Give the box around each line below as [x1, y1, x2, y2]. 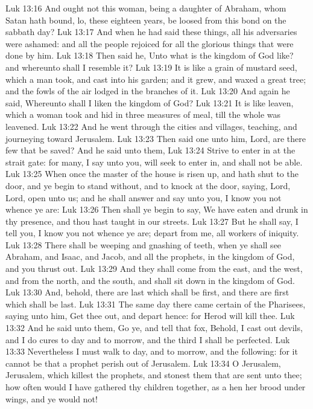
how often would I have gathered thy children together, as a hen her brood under [5, 381, 306, 393]
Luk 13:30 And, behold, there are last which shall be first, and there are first [5, 286, 289, 298]
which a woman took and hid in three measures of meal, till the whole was [5, 108, 281, 121]
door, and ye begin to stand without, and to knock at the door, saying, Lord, [5, 179, 291, 192]
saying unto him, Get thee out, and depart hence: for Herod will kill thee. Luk [5, 309, 295, 322]
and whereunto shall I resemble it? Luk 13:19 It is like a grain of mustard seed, [5, 60, 297, 73]
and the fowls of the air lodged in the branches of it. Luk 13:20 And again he [5, 85, 290, 97]
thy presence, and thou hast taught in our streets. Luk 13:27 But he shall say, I [5, 214, 299, 227]
